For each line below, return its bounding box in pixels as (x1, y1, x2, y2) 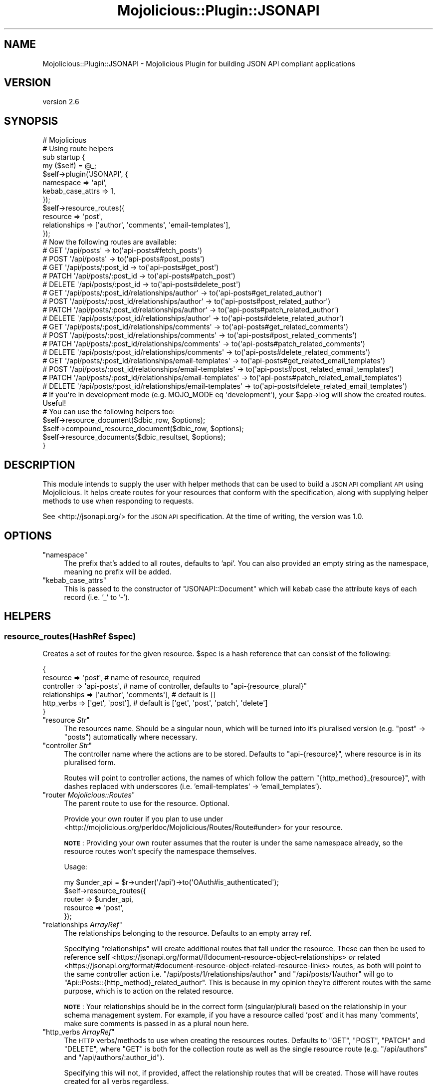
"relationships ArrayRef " (42, 920, 123, 929)
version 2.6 (42, 97, 79, 106)
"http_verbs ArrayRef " (42, 1028, 115, 1037)
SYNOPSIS (4, 114, 58, 127)
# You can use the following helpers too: (42, 407, 175, 416)
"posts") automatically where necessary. (64, 733, 198, 742)
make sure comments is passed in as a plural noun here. (64, 1019, 249, 1028)
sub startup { (42, 153, 85, 162)
